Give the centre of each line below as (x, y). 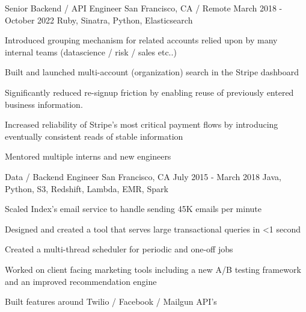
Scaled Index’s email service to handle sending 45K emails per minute (133, 209)
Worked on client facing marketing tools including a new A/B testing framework (153, 269)
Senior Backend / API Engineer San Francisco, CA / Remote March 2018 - (144, 8)
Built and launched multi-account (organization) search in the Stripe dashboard (152, 72)
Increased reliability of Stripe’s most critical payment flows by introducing (142, 124)
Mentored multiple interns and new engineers (88, 156)
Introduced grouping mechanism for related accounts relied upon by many (141, 40)
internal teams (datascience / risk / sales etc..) (91, 51)
